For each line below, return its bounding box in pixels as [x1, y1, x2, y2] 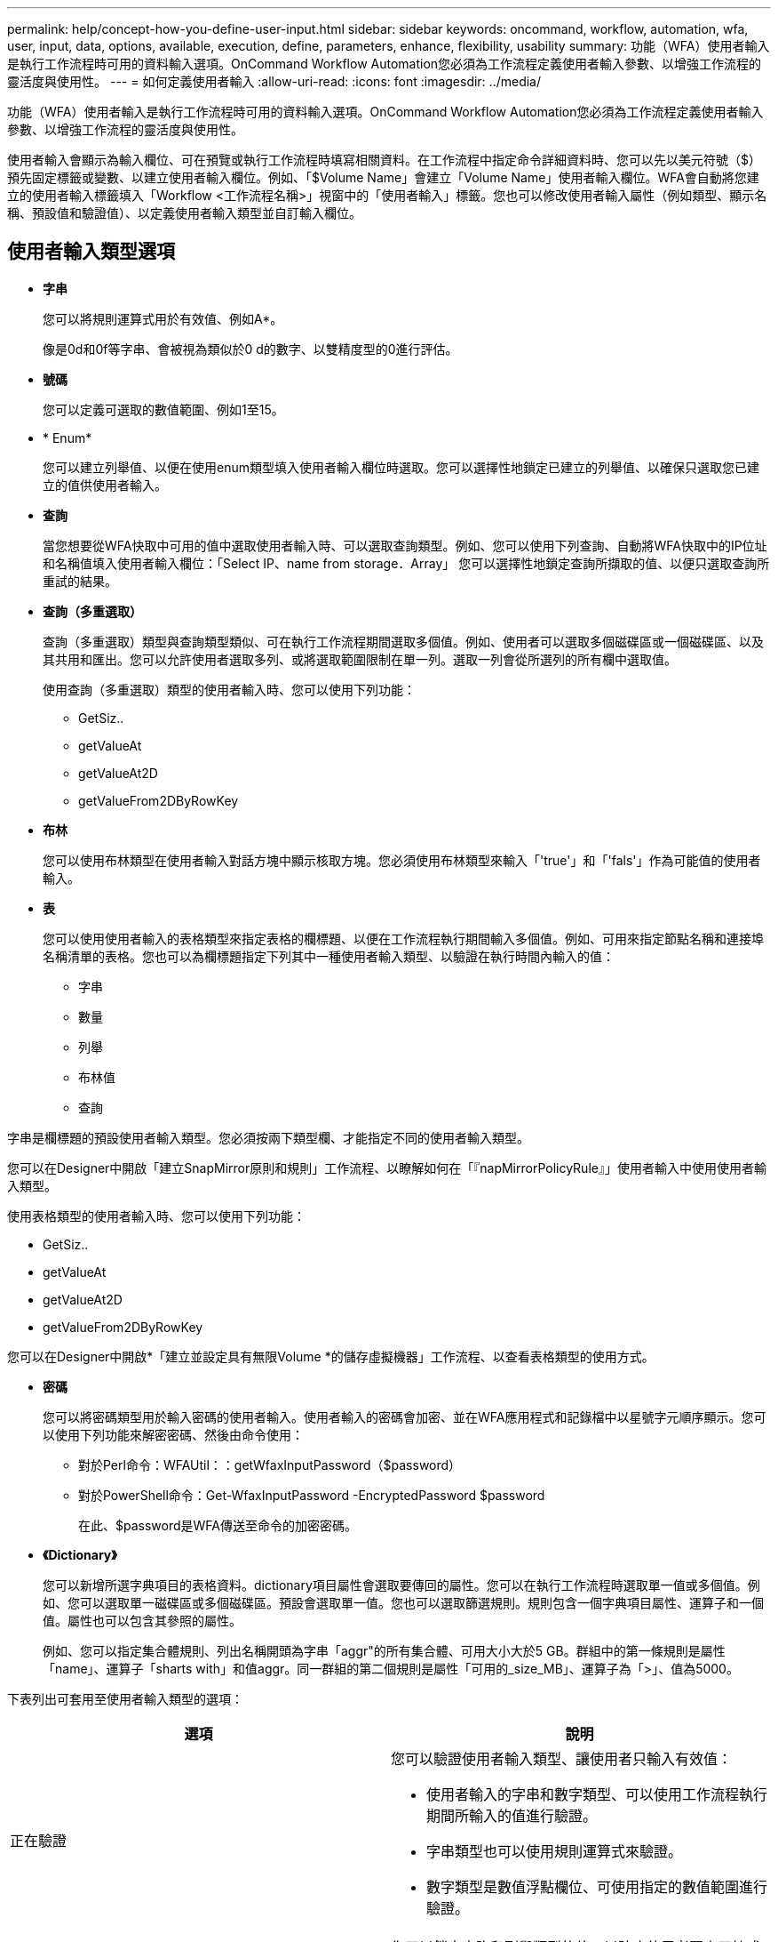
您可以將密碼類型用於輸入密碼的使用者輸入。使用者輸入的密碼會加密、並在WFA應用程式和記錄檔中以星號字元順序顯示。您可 [43, 1408, 766, 1424]
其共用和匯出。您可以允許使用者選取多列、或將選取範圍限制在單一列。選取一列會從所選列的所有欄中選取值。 [43, 651, 677, 667]
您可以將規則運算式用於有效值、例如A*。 [43, 310, 283, 326]
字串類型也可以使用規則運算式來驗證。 [426, 1842, 683, 1860]
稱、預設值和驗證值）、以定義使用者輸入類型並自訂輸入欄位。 [7, 205, 361, 221]
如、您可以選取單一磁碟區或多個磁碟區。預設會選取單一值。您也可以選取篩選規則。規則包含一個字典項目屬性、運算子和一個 [43, 1594, 764, 1610]
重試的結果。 [43, 573, 117, 589]
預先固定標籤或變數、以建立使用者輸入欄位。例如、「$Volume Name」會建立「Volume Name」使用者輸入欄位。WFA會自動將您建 [7, 170, 759, 185]
